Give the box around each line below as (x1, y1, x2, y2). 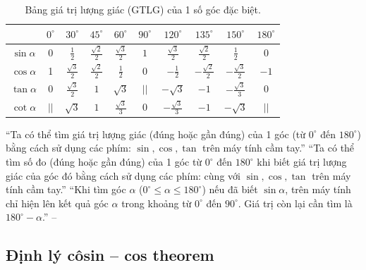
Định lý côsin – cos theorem (6, 244, 214, 266)
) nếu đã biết (202, 182, 258, 197)
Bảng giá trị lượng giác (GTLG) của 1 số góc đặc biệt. (25, 2, 261, 16)
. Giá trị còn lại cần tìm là (238, 195, 353, 210)
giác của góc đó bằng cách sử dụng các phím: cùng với (6, 168, 240, 183)
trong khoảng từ (121, 195, 192, 210)
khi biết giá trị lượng (257, 154, 347, 168)
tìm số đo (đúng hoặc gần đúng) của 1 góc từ (6, 154, 202, 168)
